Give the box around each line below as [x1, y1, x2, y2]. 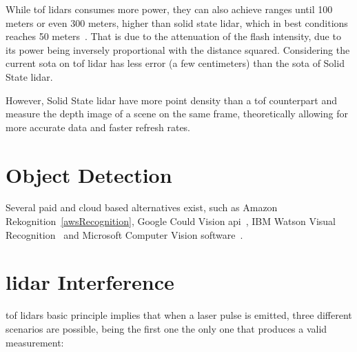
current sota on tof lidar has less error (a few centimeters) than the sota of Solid [6, 56, 345, 70]
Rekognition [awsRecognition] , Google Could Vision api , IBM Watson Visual [6, 214, 336, 228]
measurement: [6, 335, 64, 349]
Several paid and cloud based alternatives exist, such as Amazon [6, 200, 278, 215]
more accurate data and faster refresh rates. [6, 119, 191, 134]
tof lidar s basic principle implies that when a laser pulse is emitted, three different [6, 308, 352, 322]
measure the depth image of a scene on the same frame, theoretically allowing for [6, 106, 348, 121]
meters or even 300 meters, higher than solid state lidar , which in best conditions [6, 15, 348, 30]
